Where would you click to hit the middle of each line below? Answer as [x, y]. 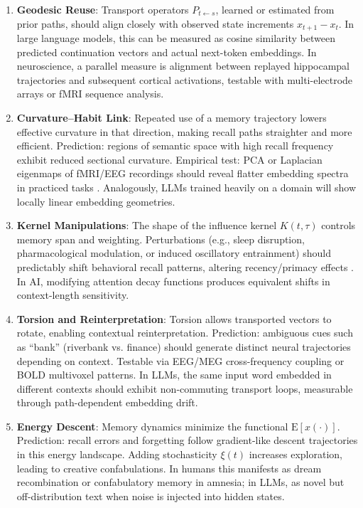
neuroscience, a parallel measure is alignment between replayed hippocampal [183, 66]
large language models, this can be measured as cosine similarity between [176, 38]
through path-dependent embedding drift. [107, 402]
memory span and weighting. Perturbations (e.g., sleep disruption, [161, 239]
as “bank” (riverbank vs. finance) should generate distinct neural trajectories [184, 346]
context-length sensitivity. [73, 295]
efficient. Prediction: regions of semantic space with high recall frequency [175, 145]
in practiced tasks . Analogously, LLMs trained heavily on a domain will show [186, 187]
